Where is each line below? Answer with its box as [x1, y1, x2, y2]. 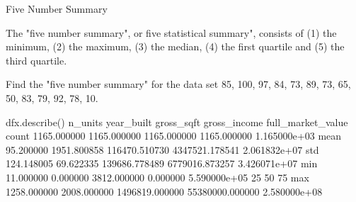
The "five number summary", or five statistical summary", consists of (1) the [6, 25, 337, 40]
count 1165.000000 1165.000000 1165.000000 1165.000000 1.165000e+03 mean [6, 128, 342, 143]
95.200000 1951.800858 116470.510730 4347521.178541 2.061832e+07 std [6, 142, 319, 157]
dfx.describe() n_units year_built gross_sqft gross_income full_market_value [6, 114, 348, 129]
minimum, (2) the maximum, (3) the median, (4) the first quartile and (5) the [6, 39, 345, 54]
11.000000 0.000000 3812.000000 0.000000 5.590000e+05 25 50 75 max [6, 169, 309, 184]
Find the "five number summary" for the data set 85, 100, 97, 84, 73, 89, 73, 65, [6, 77, 351, 91]
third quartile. [6, 52, 67, 67]
